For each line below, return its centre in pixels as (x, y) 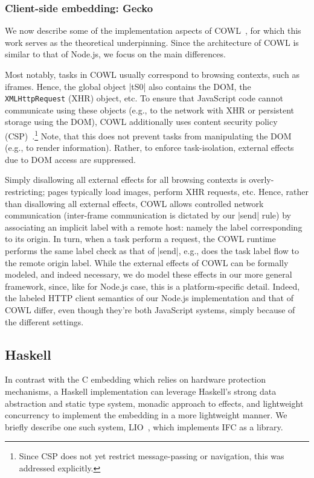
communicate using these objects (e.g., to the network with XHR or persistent (149, 110)
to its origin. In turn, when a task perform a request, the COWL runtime (140, 239)
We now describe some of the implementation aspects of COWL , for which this (153, 30)
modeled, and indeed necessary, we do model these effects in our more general (149, 274)
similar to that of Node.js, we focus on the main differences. (115, 54)
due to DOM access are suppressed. (70, 159)
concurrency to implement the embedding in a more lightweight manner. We (146, 415)
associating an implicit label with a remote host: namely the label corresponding (154, 227)
